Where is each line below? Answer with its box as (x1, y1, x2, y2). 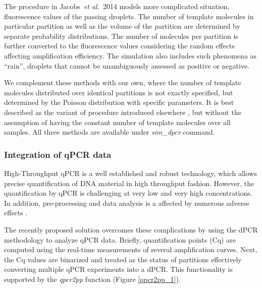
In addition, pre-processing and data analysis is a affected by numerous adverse (4, 197, 249, 208)
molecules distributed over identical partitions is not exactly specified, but (4, 87, 233, 97)
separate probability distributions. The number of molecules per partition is (4, 30, 238, 41)
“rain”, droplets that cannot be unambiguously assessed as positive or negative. (4, 60, 250, 71)
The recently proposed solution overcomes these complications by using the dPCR (4, 224, 258, 235)
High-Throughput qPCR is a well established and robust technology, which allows (4, 167, 257, 178)
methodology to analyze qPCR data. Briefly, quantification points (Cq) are (4, 234, 236, 245)
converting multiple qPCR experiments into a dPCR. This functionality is (4, 264, 233, 274)
